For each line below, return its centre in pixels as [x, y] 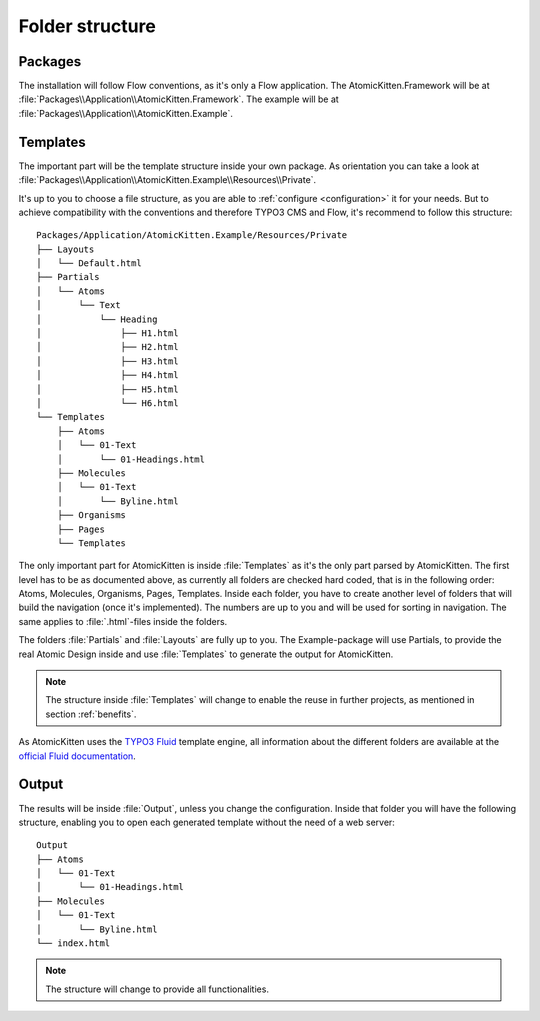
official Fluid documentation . [77, 756]
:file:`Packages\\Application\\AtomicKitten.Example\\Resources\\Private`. [167, 180]
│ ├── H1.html [107, 333]
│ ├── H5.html [107, 389]
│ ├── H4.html [107, 375]
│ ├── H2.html [107, 347]
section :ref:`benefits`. [91, 714]
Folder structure [87, 26]
